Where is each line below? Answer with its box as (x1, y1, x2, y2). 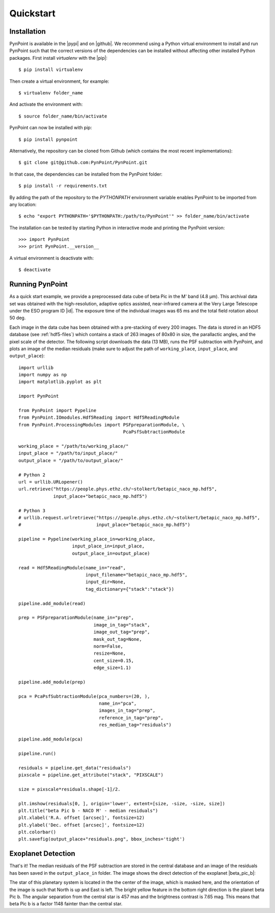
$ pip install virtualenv (18, 67, 84, 73)
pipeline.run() (18, 751, 57, 756)
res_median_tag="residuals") (98, 722, 172, 728)
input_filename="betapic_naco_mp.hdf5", (85, 572, 188, 578)
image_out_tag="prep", (93, 629, 150, 635)
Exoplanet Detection (9, 849, 76, 858)
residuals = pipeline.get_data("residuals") (18, 765, 132, 771)
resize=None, (93, 651, 126, 656)
